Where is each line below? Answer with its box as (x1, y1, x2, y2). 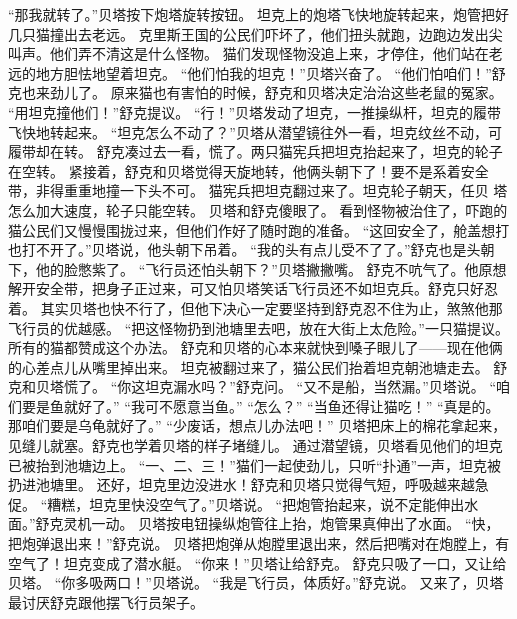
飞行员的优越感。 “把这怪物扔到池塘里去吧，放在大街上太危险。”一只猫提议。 (8, 317, 509, 338)
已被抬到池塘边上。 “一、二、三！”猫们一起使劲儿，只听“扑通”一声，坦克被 (8, 454, 502, 475)
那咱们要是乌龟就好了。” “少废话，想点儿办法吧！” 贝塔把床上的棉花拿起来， (8, 415, 507, 436)
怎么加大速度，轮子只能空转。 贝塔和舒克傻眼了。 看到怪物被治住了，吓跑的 (8, 199, 508, 220)
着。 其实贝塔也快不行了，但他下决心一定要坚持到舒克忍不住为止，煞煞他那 (8, 297, 503, 318)
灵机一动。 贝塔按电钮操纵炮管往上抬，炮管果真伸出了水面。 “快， (63, 513, 500, 534)
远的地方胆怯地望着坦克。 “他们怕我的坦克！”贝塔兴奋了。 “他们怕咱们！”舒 (8, 62, 506, 83)
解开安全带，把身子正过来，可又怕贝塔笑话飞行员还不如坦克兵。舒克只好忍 (8, 278, 498, 299)
